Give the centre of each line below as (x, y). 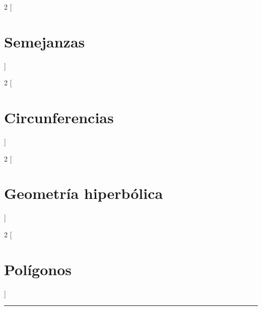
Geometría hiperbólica (84, 193)
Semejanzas (45, 41)
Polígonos (38, 269)
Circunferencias (59, 117)
